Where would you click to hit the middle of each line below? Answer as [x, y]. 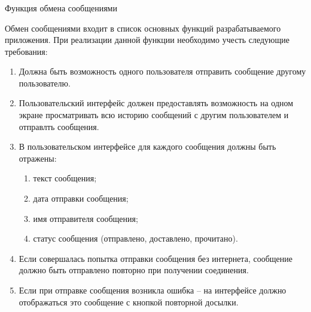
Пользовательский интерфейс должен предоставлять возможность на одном [156, 103]
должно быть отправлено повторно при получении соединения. [134, 270]
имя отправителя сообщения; [86, 218]
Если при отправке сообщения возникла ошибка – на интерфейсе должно [153, 290]
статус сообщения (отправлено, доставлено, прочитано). [135, 238]
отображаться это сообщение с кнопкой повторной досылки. [129, 302]
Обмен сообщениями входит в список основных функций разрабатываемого [143, 28]
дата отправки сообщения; [81, 198]
